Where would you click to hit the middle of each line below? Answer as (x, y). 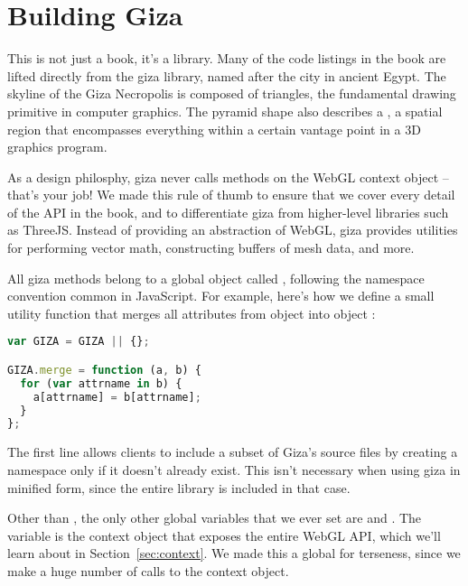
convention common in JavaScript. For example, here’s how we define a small (221, 296)
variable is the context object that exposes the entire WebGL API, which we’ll (224, 535)
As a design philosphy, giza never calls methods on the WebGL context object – (228, 177)
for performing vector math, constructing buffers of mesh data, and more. (211, 248)
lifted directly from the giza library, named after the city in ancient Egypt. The (227, 75)
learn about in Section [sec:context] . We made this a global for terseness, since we (234, 553)
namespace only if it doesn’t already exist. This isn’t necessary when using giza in (234, 469)
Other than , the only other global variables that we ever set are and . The (215, 518)
